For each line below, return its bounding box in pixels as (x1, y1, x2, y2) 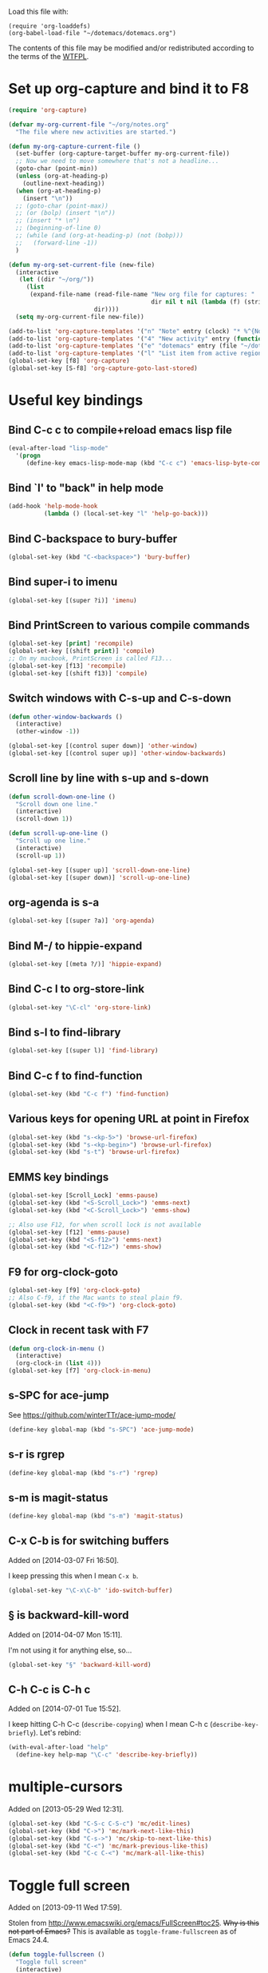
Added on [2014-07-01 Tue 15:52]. (8, 1704, 121, 1713)
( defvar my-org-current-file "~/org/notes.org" (8, 120, 170, 129)
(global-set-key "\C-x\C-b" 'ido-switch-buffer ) (8, 1586, 173, 1594)
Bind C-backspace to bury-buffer (8, 531, 178, 546)
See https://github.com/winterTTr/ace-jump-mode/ (8, 1410, 176, 1419)
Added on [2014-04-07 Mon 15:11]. (8, 1629, 123, 1639)
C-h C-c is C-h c (8, 1682, 91, 1697)
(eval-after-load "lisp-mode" (8, 444, 109, 452)
